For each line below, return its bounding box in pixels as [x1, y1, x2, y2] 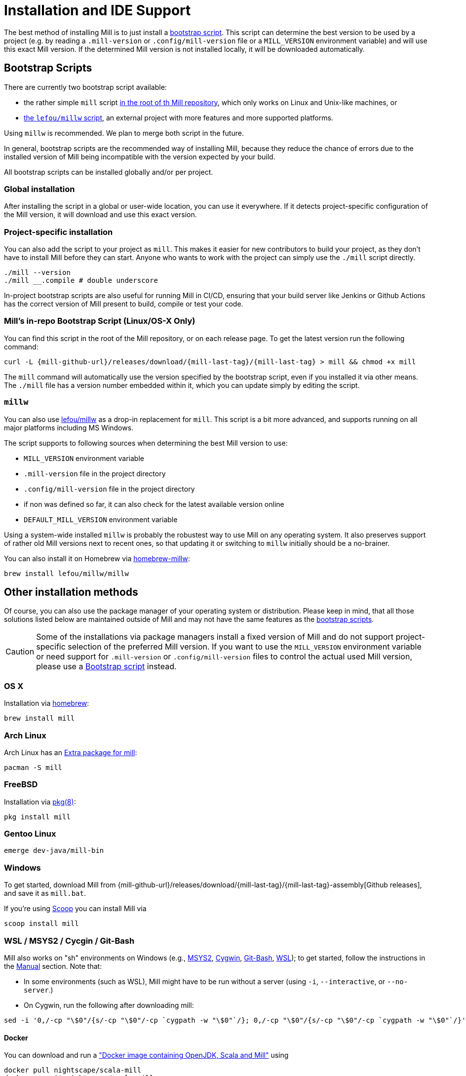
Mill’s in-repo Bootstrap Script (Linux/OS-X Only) [4, 316, 195, 326]
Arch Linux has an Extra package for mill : [4, 748, 137, 757]
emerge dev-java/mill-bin [4, 846, 104, 855]
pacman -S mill [4, 763, 63, 771]
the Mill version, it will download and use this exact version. [4, 210, 197, 219]
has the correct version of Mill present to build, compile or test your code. [4, 300, 243, 308]
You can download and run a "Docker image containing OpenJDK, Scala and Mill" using [4, 1051, 289, 1060]
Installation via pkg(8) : [4, 797, 76, 806]
